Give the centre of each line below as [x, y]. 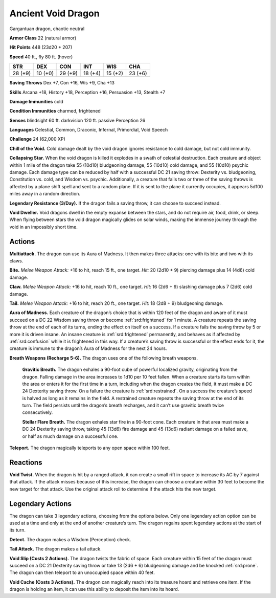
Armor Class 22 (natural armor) [43, 38]
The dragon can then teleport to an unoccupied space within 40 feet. [82, 572]
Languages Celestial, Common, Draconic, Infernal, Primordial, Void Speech [89, 130]
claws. [16, 261]
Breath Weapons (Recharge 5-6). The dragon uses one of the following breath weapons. [103, 358]
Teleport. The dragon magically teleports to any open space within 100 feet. [90, 448]
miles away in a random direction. [45, 194]
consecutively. [38, 412]
